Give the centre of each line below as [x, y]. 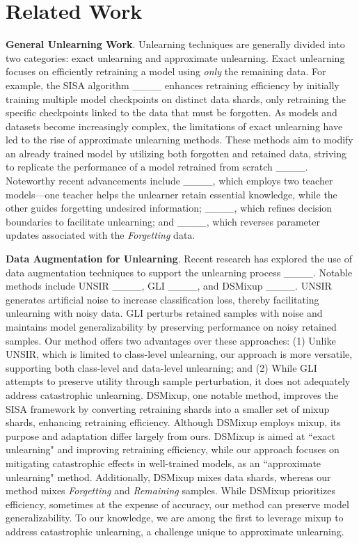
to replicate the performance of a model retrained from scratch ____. [157, 167]
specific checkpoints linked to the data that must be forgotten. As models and [171, 112]
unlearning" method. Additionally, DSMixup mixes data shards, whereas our [168, 477]
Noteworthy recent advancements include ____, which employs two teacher [169, 181]
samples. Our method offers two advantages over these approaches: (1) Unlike [171, 340]
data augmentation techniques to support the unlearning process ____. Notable [179, 272]
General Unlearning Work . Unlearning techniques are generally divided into [175, 44]
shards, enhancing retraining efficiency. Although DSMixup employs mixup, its [173, 422]
